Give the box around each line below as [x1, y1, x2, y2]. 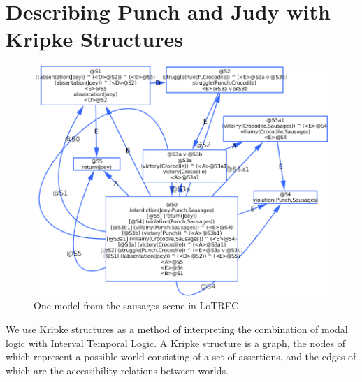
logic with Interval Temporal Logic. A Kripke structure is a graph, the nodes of [6, 335, 345, 350]
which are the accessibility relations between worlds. [6, 362, 229, 377]
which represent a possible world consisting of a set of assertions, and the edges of [6, 349, 356, 364]
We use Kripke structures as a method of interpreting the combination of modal [6, 322, 348, 337]
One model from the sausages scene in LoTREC [34, 298, 239, 313]
